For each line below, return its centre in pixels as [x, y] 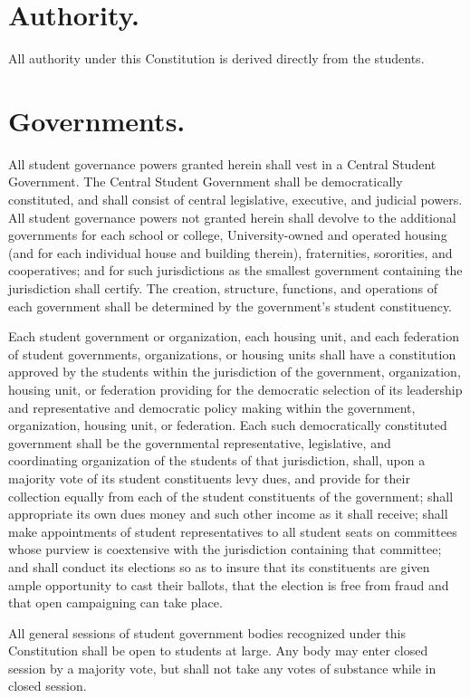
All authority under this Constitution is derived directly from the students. [216, 58]
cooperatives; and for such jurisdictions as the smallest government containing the [235, 270]
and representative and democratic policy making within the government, [212, 407]
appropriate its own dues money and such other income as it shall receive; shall [228, 514]
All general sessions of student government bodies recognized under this [207, 632]
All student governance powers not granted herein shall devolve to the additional [232, 217]
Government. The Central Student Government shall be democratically [206, 182]
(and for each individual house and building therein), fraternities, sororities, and [230, 252]
